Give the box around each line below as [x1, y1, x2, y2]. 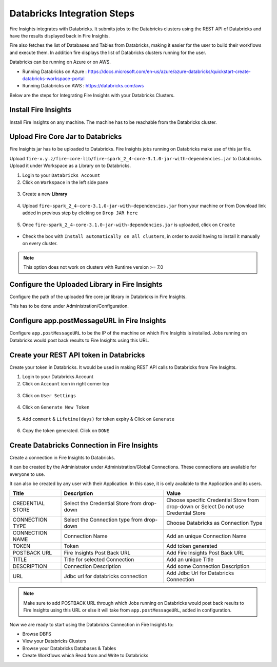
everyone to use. [9, 471, 46, 477]
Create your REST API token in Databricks [9, 350, 146, 359]
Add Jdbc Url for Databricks [166, 569, 234, 577]
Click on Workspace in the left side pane [22, 179, 108, 186]
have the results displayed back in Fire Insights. [9, 32, 110, 39]
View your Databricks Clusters [22, 638, 87, 644]
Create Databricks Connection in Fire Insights [9, 441, 159, 450]
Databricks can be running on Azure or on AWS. [9, 59, 111, 65]
